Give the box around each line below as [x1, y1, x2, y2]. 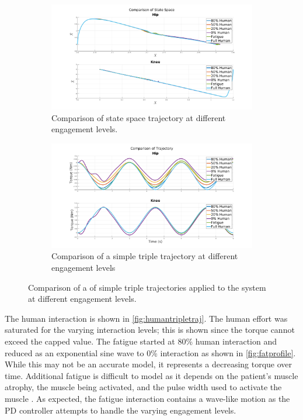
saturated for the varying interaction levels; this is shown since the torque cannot [5, 323, 295, 336]
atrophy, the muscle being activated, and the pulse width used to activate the [5, 381, 282, 393]
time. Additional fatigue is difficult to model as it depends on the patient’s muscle [5, 369, 298, 381]
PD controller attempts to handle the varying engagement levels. [5, 404, 236, 416]
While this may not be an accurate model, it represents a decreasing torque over [5, 358, 292, 370]
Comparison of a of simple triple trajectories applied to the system [28, 281, 266, 293]
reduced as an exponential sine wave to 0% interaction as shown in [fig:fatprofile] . [5, 346, 296, 359]
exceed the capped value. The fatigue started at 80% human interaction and [5, 335, 277, 347]
